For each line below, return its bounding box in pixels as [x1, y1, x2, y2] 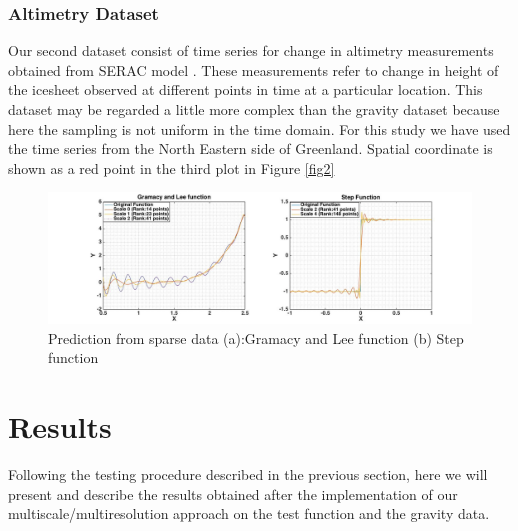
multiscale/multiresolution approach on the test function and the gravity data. [8, 503, 490, 524]
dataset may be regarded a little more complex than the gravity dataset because [8, 99, 500, 119]
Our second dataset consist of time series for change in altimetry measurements [8, 40, 494, 61]
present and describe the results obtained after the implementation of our [8, 483, 458, 504]
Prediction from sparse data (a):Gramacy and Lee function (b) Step [48, 327, 464, 348]
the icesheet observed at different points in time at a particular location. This [8, 79, 483, 100]
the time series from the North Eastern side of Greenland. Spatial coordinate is [8, 138, 493, 159]
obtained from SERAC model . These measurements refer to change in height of [8, 59, 499, 80]
